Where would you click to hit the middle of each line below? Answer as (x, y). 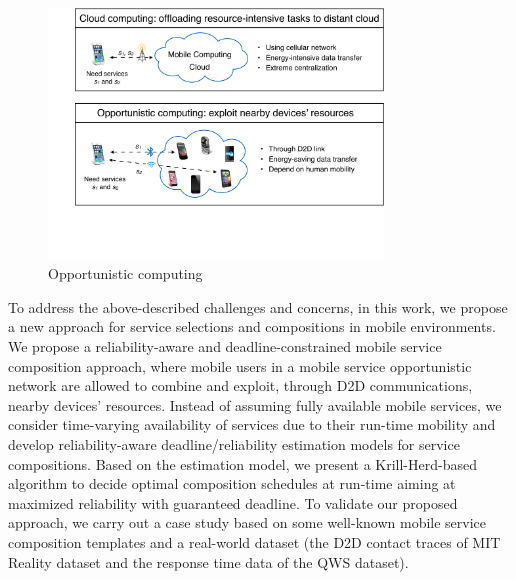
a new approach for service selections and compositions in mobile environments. (252, 326)
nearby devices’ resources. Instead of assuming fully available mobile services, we (255, 404)
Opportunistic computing (125, 273)
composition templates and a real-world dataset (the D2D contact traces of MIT (254, 541)
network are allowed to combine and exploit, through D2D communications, (240, 385)
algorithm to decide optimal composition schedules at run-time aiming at (232, 483)
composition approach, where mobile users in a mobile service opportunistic (240, 365)
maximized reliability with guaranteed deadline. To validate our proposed (233, 502)
